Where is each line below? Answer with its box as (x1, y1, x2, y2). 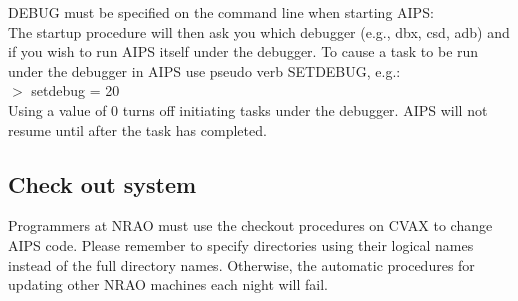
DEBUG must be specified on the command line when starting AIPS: (8, 2, 434, 22)
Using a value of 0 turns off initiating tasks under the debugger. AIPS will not (8, 99, 488, 120)
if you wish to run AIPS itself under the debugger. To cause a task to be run (8, 41, 479, 62)
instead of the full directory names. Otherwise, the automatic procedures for (8, 254, 475, 275)
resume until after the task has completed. (8, 119, 267, 140)
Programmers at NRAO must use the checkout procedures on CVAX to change (8, 215, 493, 236)
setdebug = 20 (31, 80, 120, 101)
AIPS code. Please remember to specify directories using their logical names (8, 234, 474, 255)
